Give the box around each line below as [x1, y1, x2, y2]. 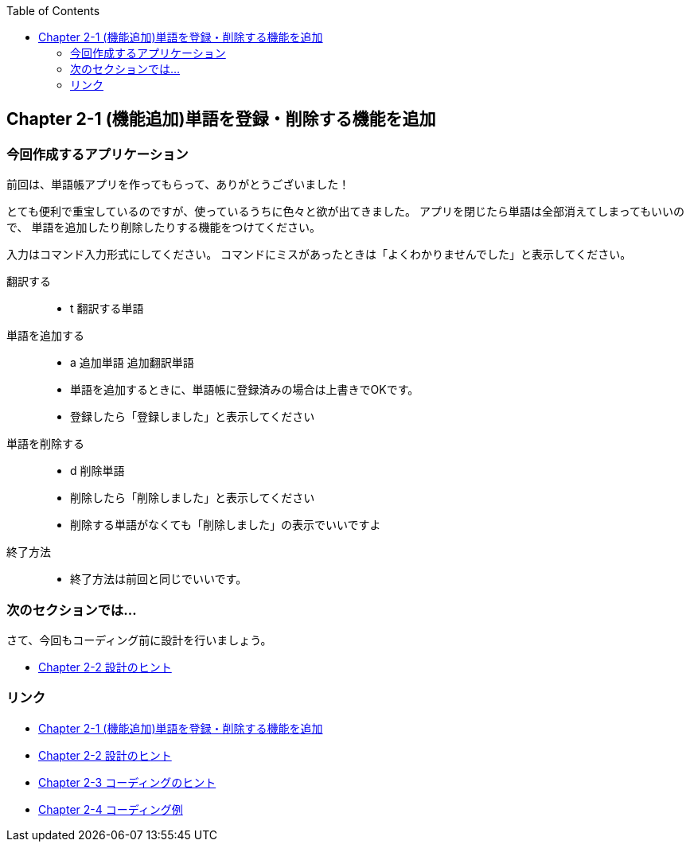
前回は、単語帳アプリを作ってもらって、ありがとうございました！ [6, 177, 350, 192]
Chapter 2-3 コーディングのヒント [38, 775, 216, 789]
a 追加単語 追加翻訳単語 [70, 356, 194, 370]
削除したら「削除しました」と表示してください [70, 491, 315, 505]
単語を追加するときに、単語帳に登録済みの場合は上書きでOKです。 [70, 383, 419, 397]
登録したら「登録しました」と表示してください [70, 410, 315, 424]
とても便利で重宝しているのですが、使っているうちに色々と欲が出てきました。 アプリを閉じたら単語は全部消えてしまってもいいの [6, 204, 685, 219]
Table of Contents [6, 4, 100, 18]
